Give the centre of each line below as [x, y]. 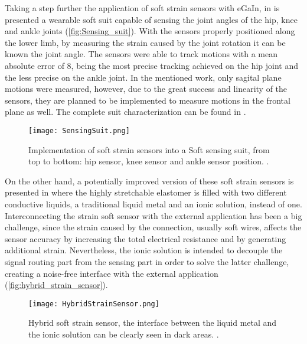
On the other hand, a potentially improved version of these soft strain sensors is [149, 181]
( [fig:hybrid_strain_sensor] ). [56, 285]
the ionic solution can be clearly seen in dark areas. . [124, 334]
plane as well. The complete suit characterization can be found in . [125, 112]
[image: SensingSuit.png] [79, 130]
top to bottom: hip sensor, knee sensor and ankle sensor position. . [149, 161]
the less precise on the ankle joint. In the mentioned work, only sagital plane [143, 77]
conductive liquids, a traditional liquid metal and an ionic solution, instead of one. [153, 204]
